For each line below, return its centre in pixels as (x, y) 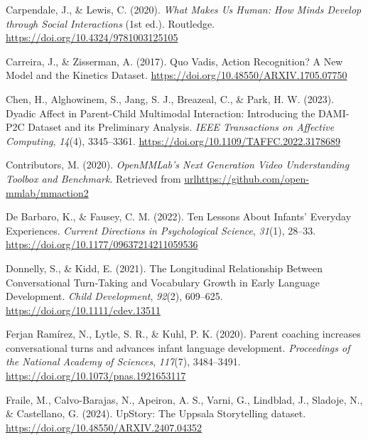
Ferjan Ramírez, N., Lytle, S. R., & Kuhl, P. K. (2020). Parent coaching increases (183, 334)
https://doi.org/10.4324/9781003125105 (92, 37)
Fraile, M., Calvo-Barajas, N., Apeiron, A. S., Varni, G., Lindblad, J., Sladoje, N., (184, 399)
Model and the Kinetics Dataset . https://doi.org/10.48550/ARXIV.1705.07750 (177, 75)
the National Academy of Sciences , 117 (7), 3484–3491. (123, 361)
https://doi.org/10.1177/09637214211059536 (102, 244)
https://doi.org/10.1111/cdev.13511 (83, 310)
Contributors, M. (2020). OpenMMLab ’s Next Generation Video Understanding (178, 165)
